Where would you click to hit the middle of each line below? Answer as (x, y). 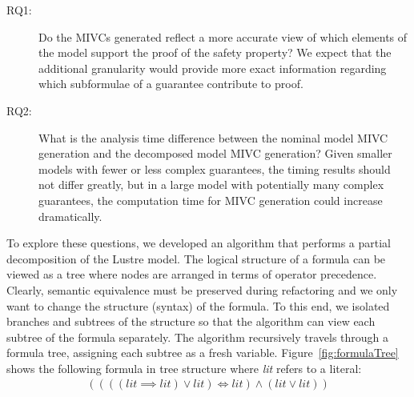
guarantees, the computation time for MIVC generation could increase (211, 200)
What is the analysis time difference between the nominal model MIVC (213, 137)
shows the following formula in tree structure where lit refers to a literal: (184, 368)
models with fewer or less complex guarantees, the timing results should (215, 168)
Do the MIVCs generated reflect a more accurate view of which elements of (223, 36)
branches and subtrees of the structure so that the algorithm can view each (191, 321)
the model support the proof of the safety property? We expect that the (215, 52)
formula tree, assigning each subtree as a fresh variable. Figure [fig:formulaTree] (203, 353)
